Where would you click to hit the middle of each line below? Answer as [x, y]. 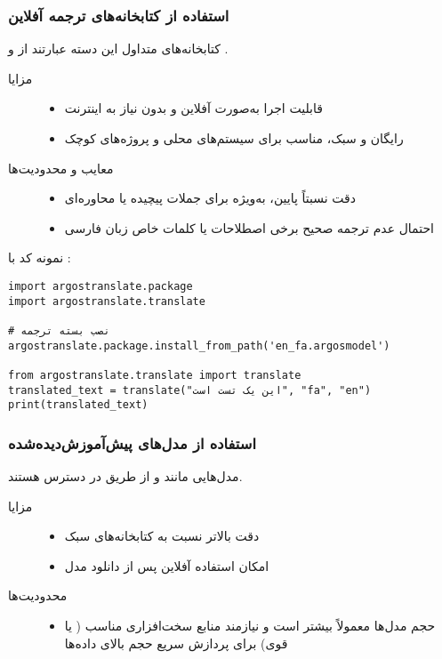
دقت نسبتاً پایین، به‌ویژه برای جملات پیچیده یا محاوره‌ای [210, 198]
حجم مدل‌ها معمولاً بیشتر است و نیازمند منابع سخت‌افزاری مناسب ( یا [250, 626]
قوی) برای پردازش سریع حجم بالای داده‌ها [176, 643]
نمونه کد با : [40, 257]
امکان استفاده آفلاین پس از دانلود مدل [167, 565]
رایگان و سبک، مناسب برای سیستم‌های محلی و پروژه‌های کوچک [234, 138]
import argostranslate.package [100, 286]
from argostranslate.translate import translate [155, 375]
